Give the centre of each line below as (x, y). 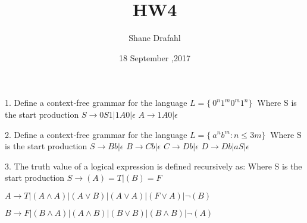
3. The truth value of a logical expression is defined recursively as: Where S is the (153, 166)
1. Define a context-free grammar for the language (96, 103)
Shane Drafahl (155, 38)
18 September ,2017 (155, 57)
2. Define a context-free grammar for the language (96, 134)
